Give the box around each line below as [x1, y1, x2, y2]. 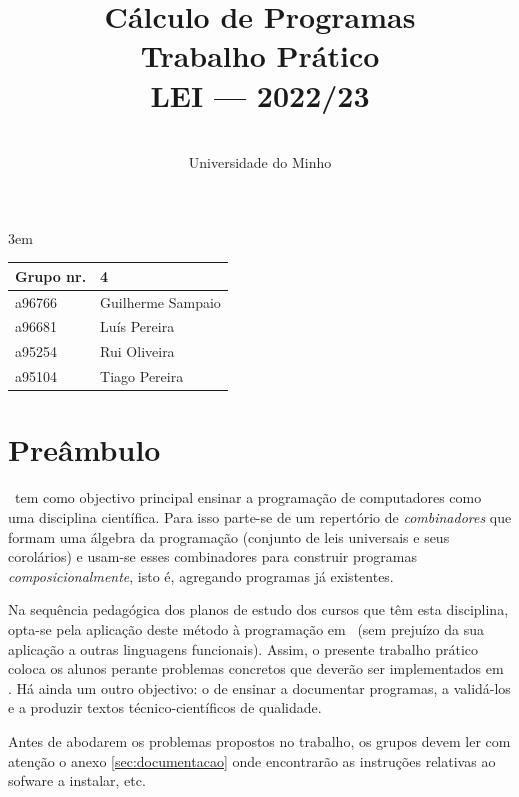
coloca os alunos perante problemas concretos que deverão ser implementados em [8, 658, 504, 679]
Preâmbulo [8, 429, 161, 470]
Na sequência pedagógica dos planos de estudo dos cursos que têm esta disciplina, [8, 599, 509, 620]
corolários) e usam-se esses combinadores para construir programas [8, 546, 417, 567]
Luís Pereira [100, 316, 175, 337]
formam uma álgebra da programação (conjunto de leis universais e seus [8, 526, 450, 547]
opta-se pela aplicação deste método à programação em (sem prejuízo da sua [8, 618, 484, 639]
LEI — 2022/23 [150, 74, 370, 115]
